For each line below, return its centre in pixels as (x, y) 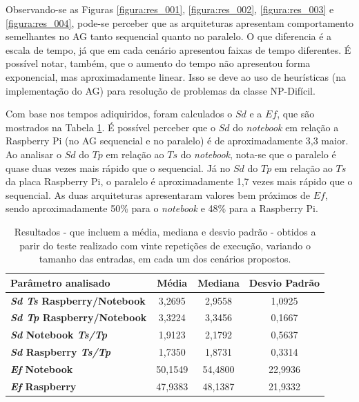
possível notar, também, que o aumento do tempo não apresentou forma (158, 63)
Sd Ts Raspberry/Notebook (78, 300)
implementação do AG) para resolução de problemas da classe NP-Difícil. (161, 90)
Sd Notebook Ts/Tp (59, 335)
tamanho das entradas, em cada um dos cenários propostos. (165, 259)
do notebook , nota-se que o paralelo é (258, 154)
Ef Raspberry (43, 386)
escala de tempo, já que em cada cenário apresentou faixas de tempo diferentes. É (178, 49)
